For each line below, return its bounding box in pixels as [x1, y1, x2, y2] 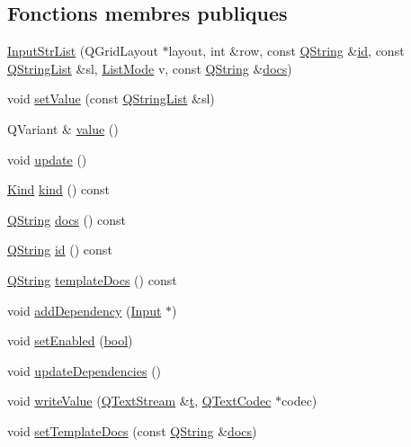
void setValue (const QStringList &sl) [7, 89, 215, 108]
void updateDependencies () [7, 361, 162, 380]
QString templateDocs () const [7, 270, 177, 289]
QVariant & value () [7, 119, 119, 138]
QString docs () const [7, 210, 127, 228]
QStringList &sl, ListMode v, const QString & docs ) [7, 58, 292, 77]
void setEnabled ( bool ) [7, 331, 133, 350]
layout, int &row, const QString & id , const [168, 41, 405, 60]
